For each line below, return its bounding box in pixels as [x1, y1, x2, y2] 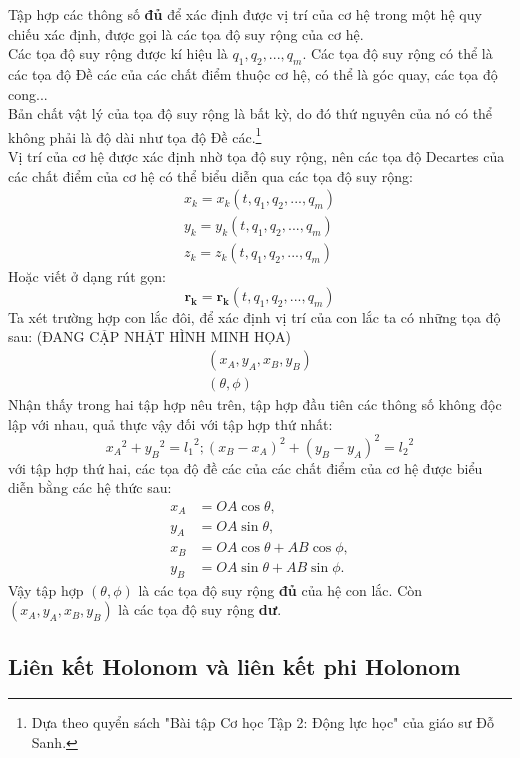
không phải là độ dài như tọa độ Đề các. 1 [8, 123, 262, 147]
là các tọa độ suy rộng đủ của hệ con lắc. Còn [138, 579, 423, 600]
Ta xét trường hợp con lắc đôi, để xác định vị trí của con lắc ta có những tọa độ [8, 306, 501, 327]
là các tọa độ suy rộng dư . [118, 599, 282, 620]
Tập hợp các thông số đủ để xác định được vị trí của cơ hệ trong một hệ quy [8, 4, 482, 24]
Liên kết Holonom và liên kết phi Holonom [8, 650, 461, 681]
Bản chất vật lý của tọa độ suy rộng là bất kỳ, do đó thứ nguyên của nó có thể [8, 103, 493, 124]
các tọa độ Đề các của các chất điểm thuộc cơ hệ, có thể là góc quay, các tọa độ [8, 63, 498, 84]
